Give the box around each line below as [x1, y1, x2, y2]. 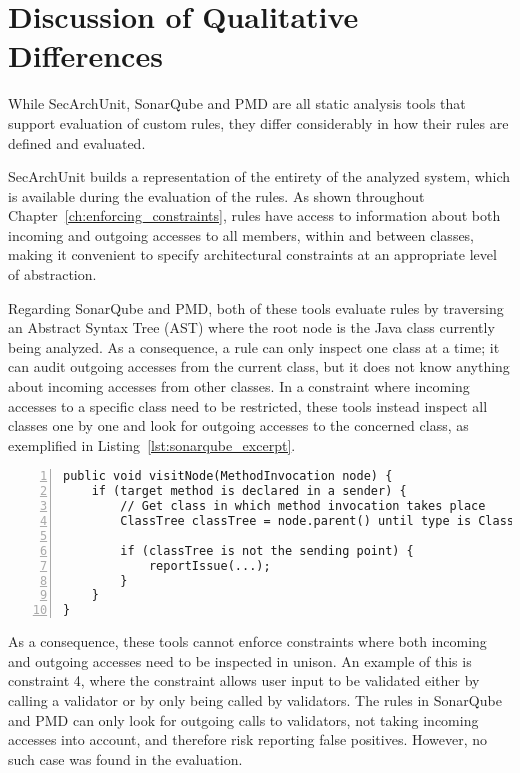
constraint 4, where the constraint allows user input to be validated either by [8, 670, 480, 691]
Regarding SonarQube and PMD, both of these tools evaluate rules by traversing [8, 297, 504, 318]
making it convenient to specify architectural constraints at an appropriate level [8, 244, 497, 265]
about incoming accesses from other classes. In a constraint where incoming [8, 376, 470, 397]
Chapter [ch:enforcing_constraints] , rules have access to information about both [8, 205, 501, 226]
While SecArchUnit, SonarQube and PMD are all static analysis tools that [8, 93, 466, 114]
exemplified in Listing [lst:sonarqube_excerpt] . [8, 434, 296, 455]
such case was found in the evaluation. [8, 748, 243, 769]
